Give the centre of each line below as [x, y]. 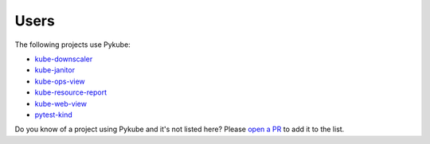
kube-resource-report [71, 92]
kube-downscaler [64, 59]
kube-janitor [55, 70]
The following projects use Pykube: [72, 45]
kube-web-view [61, 103]
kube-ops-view [60, 81]
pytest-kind [54, 115]
